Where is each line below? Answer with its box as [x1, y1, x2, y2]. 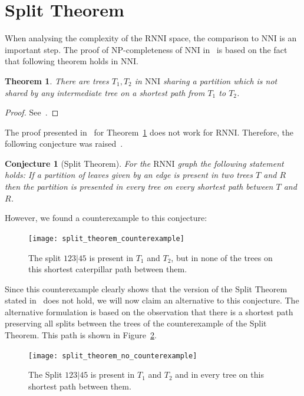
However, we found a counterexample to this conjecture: [5, 212, 207, 224]
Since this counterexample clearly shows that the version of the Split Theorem [5, 282, 288, 295]
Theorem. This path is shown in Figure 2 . [5, 329, 157, 341]
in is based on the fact [203, 43, 288, 55]
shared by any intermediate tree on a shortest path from [5, 86, 205, 98]
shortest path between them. [28, 379, 131, 392]
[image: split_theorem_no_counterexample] [28, 351, 197, 360]
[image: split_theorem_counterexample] [28, 234, 184, 243]
